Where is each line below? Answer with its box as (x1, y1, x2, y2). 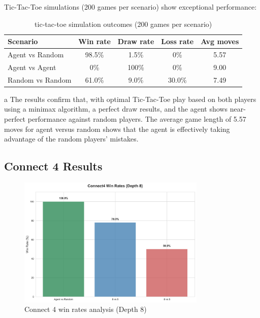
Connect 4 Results (4, 158, 103, 174)
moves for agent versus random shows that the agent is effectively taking (4, 123, 230, 134)
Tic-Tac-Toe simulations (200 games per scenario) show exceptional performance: (4, 2, 257, 12)
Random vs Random (8, 74, 72, 85)
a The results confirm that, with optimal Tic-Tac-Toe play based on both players (4, 93, 256, 104)
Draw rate (117, 36, 154, 47)
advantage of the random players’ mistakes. (4, 133, 139, 144)
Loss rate (161, 36, 194, 47)
